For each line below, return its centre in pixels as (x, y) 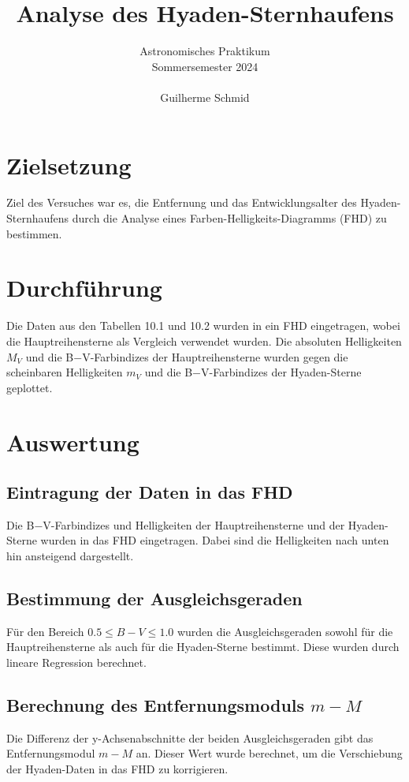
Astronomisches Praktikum (205, 51)
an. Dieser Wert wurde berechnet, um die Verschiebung (269, 753)
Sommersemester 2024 (205, 66)
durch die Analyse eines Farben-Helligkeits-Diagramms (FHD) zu (229, 218)
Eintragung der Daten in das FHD (150, 492)
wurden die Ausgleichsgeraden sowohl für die (285, 631)
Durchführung (84, 288)
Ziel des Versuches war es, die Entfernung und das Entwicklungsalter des (182, 202)
